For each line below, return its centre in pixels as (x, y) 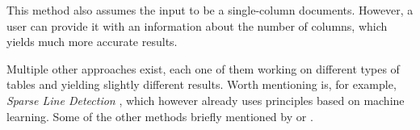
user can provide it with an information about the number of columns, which (197, 25)
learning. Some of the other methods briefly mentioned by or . (160, 116)
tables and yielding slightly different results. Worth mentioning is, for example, (202, 84)
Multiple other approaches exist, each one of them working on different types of (203, 68)
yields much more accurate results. (92, 42)
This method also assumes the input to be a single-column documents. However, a (210, 10)
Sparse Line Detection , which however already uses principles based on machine (206, 100)
